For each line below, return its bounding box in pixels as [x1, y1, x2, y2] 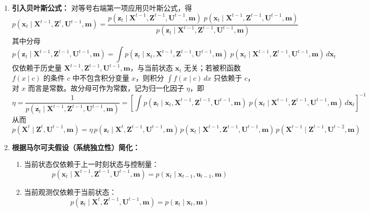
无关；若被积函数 [184, 62, 241, 73]
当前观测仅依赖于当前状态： [24, 186, 117, 197]
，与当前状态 [130, 62, 173, 73]
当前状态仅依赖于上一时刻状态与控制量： [24, 159, 159, 169]
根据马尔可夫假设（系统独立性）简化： [12, 142, 140, 152]
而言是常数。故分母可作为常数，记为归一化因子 [28, 82, 184, 93]
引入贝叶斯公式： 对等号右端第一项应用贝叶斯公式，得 [12, 3, 192, 13]
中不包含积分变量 [72, 72, 129, 83]
